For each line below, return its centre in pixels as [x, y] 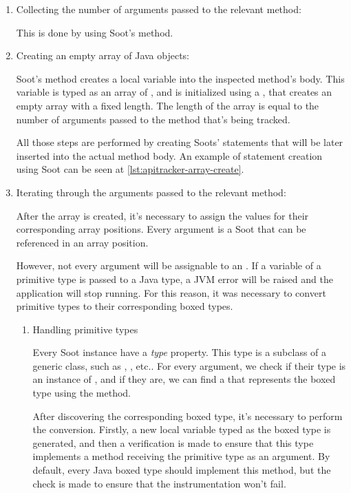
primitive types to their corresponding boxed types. [125, 306]
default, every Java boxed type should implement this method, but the [182, 470]
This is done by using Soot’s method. [95, 32]
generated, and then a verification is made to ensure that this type [173, 442]
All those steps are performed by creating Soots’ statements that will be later [180, 142]
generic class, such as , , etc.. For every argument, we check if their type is [189, 365]
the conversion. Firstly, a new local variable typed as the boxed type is [182, 429]
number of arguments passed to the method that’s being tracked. [153, 119]
